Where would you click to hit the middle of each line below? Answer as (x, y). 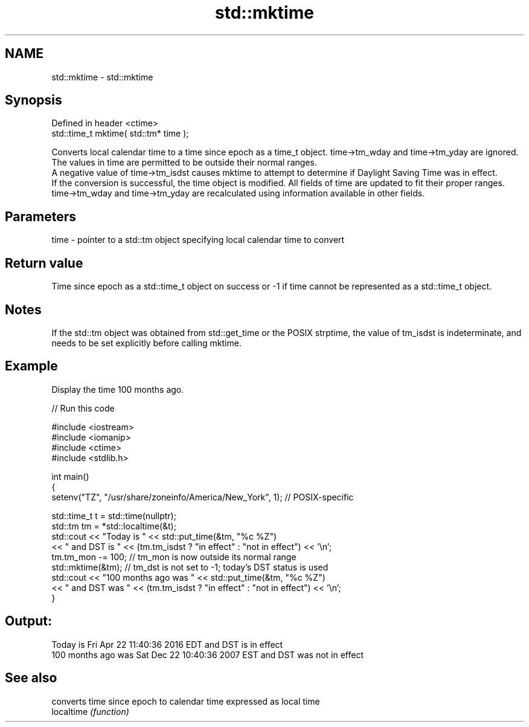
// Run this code (83, 408)
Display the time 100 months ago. (118, 389)
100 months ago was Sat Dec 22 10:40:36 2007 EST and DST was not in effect (208, 654)
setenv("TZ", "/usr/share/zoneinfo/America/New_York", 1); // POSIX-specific (203, 497)
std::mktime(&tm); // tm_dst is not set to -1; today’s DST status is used (190, 567)
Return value (44, 263)
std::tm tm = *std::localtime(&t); (114, 526)
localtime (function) (90, 711)
